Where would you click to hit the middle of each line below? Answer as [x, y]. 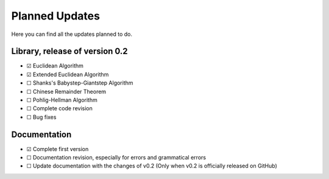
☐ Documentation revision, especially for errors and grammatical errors [116, 158]
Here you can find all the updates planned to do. [72, 34]
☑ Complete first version [58, 149]
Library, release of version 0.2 [69, 51]
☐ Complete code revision [59, 108]
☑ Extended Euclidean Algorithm [68, 74]
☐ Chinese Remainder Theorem [66, 91]
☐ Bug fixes [41, 117]
